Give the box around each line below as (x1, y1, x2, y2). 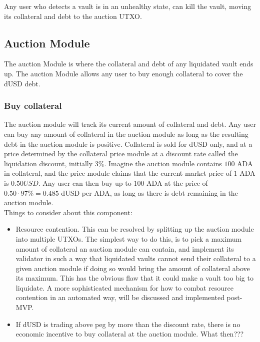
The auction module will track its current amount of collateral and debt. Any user (4, 119, 256, 129)
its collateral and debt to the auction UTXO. (4, 10, 142, 21)
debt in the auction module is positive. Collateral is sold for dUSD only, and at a (4, 138, 252, 149)
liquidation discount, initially (4, 158, 93, 168)
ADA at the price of (146, 177, 208, 188)
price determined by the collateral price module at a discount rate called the (4, 148, 238, 159)
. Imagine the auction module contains (104, 158, 222, 168)
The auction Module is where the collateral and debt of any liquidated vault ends (4, 58, 253, 69)
